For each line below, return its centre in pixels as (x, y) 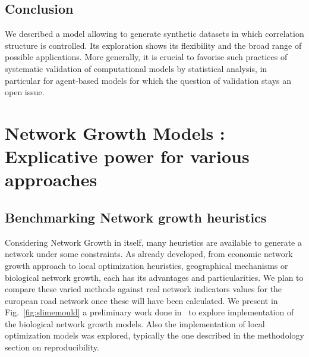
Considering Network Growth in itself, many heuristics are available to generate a (153, 242)
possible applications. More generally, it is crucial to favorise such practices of (146, 57)
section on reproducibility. (52, 347)
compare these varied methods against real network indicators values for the (144, 289)
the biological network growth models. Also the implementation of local (135, 323)
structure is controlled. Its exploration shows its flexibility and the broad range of (153, 45)
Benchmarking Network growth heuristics (136, 217)
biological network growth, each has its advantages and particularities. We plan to (154, 277)
